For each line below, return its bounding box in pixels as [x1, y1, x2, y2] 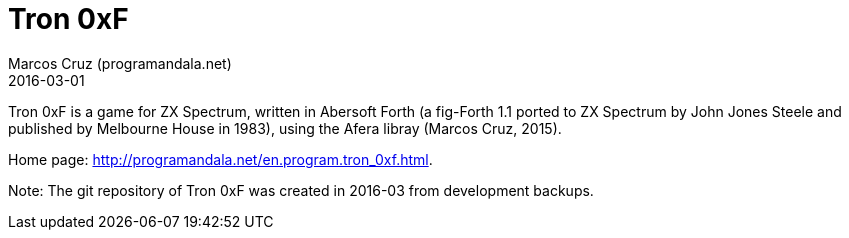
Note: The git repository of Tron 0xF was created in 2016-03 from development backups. [8, 181, 594, 199]
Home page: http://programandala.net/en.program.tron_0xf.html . [8, 150, 433, 168]
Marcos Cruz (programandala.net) [8, 54, 232, 72]
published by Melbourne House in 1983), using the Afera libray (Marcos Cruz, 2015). [8, 119, 562, 137]
